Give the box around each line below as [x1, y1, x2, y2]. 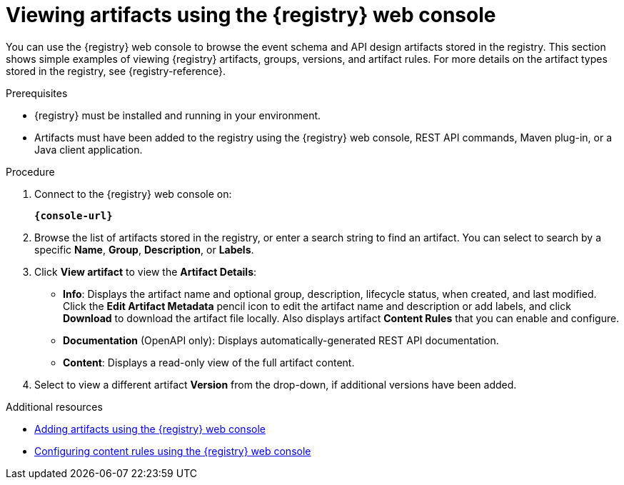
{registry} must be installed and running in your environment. [34, 109, 321, 121]
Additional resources [6, 400, 103, 413]
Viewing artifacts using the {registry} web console [6, 3, 496, 27]
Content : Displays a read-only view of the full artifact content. [63, 356, 355, 369]
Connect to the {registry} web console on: [34, 187, 232, 200]
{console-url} [34, 209, 113, 221]
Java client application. [34, 143, 143, 156]
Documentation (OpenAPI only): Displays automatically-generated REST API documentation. [63, 334, 499, 346]
